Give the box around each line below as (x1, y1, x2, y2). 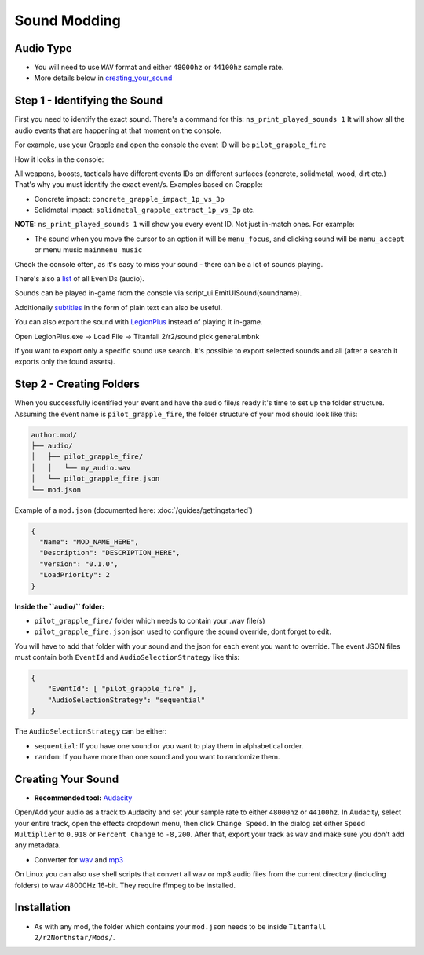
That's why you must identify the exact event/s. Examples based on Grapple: (14, 180, 263, 189)
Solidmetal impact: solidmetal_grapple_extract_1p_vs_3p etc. (34, 205, 255, 215)
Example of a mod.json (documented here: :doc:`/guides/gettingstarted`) (14, 505, 253, 514)
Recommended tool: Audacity (34, 793, 133, 803)
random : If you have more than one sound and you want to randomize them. (34, 752, 280, 762)
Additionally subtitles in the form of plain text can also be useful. (14, 302, 223, 312)
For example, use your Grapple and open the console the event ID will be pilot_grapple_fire (14, 140, 327, 149)
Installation (14, 901, 71, 914)
